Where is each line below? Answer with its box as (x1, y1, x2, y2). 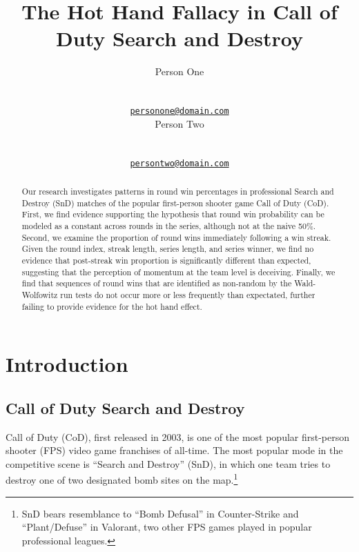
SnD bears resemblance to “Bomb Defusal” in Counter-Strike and (21, 506, 299, 520)
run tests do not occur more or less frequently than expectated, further (60, 288, 316, 300)
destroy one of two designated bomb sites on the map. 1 (6, 471, 238, 487)
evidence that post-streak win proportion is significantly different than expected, (21, 254, 311, 266)
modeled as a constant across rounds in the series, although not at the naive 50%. (21, 219, 316, 231)
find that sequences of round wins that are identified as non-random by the (21, 277, 292, 289)
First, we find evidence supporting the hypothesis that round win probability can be (21, 208, 324, 220)
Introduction (6, 350, 128, 378)
